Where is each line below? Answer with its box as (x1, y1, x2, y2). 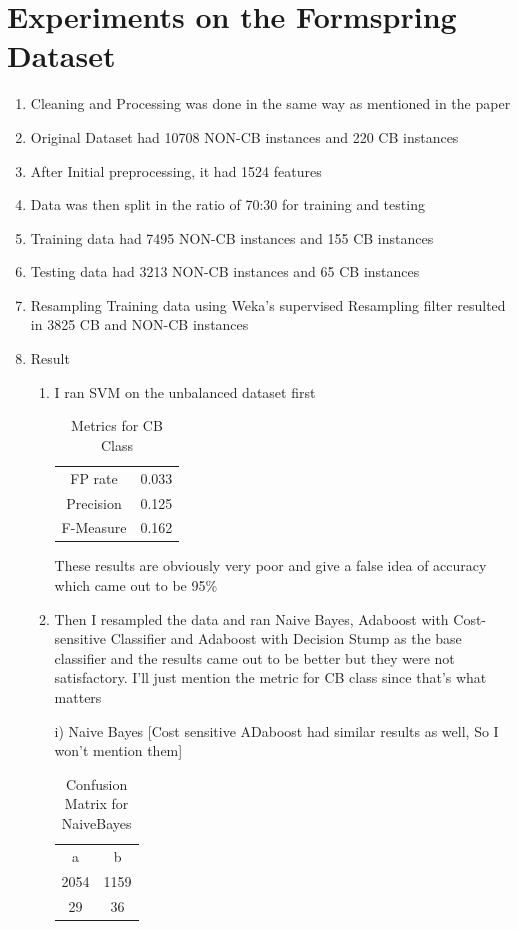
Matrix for (64, 793, 129, 814)
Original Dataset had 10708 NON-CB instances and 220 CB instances (30, 126, 459, 147)
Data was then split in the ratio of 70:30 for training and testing (30, 194, 425, 215)
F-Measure (61, 517, 127, 538)
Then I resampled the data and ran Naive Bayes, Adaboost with (54, 608, 449, 629)
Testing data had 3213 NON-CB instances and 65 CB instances (30, 261, 420, 282)
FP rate (70, 467, 118, 488)
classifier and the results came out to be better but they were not (54, 647, 455, 668)
